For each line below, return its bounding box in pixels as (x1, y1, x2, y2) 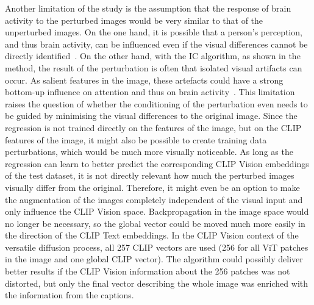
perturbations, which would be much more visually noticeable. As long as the (5, 145, 293, 158)
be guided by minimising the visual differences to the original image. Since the (5, 109, 298, 122)
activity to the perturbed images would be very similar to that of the (5, 13, 263, 26)
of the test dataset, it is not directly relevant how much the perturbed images (5, 169, 294, 182)
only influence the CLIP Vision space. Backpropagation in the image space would (5, 205, 309, 218)
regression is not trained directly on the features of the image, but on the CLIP (5, 121, 302, 134)
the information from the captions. (5, 289, 134, 301)
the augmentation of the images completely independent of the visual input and (5, 193, 303, 206)
